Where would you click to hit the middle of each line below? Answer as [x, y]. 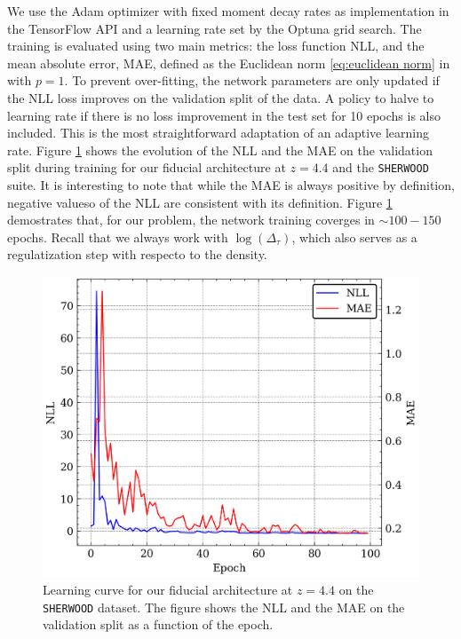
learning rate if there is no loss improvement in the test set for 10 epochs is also [224, 115]
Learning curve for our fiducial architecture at [168, 589]
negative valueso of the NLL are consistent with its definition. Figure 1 [200, 202]
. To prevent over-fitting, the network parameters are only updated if [252, 80]
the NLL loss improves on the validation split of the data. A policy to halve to [221, 97]
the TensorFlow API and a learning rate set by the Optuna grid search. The [215, 28]
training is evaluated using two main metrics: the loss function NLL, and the [216, 46]
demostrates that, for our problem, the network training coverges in [191, 220]
